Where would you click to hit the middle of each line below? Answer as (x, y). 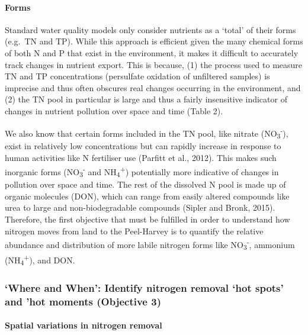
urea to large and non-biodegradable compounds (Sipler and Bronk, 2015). (140, 207)
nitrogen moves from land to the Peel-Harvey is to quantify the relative (134, 231)
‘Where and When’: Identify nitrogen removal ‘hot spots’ (144, 287)
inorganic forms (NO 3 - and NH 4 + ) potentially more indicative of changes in (142, 171)
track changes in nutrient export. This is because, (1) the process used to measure (154, 64)
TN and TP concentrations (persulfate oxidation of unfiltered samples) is (137, 76)
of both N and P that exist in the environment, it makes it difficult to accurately (152, 52)
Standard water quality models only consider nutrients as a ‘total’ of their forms (150, 29)
